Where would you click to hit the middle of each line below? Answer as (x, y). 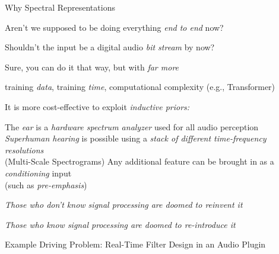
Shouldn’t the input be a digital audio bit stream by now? (110, 47)
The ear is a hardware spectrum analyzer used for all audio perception (132, 126)
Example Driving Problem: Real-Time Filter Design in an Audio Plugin (135, 244)
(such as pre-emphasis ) (46, 184)
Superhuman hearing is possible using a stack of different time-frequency (136, 138)
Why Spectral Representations (60, 7)
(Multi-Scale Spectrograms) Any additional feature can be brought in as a (139, 161)
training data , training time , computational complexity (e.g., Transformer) (140, 87)
